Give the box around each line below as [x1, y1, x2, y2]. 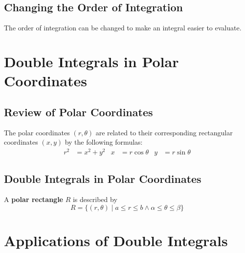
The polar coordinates [4, 127, 70, 137]
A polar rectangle [4, 194, 63, 204]
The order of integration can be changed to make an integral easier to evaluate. [4, 23, 242, 33]
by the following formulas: [65, 137, 143, 147]
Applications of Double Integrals [4, 230, 228, 250]
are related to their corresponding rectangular [95, 127, 233, 137]
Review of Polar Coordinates [4, 104, 153, 119]
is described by [72, 194, 117, 204]
